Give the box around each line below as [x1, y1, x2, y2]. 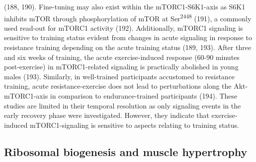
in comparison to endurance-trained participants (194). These [50, 91, 238, 101]
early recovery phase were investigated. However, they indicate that [4, 110, 209, 120]
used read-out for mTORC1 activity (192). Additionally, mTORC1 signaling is [4, 22, 243, 33]
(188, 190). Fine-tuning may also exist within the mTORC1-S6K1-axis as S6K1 [4, 1, 246, 11]
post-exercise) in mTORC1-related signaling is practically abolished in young [4, 61, 239, 72]
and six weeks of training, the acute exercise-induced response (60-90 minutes [4, 52, 240, 62]
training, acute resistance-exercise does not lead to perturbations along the [4, 81, 232, 91]
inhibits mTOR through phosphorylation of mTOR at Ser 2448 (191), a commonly [4, 11, 252, 23]
